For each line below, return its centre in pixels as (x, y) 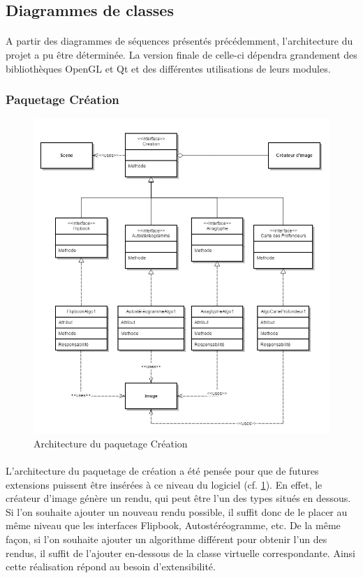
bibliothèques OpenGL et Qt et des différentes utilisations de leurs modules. (168, 68)
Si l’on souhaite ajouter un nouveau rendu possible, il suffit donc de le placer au (177, 511)
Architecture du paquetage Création (111, 443)
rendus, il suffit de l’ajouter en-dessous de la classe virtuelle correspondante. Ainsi (180, 553)
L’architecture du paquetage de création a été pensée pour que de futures (162, 470)
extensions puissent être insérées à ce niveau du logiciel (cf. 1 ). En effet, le (164, 484)
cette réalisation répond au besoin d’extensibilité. (111, 566)
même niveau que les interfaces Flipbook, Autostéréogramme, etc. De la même (173, 525)
